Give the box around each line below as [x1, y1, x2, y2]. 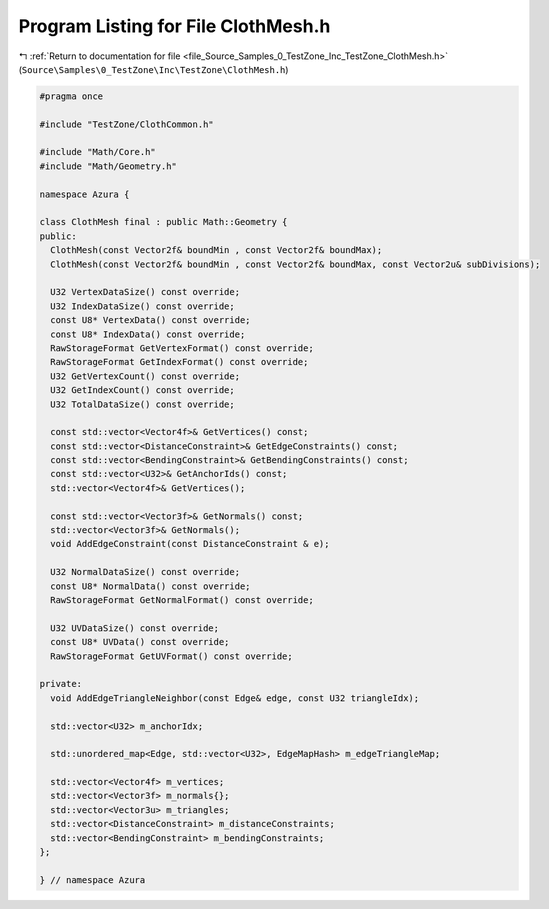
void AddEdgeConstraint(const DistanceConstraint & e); [50, 538, 330, 550]
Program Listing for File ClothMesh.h [18, 15, 331, 37]
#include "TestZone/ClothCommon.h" [39, 118, 214, 130]
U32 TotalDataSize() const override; [50, 398, 235, 410]
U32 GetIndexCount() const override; [50, 385, 235, 396]
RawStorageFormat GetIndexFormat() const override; [50, 356, 309, 368]
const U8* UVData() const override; [50, 636, 230, 648]
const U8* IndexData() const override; [50, 328, 246, 340]
